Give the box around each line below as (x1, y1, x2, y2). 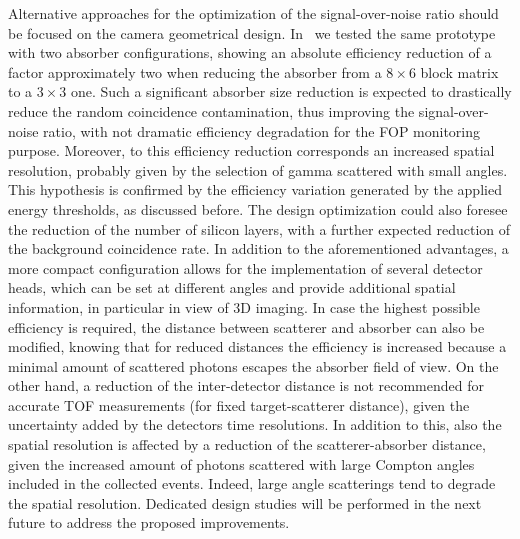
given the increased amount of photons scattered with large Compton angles (8, 453, 475, 474)
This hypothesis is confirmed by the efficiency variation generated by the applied (8, 179, 502, 200)
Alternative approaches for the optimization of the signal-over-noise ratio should (8, 3, 499, 23)
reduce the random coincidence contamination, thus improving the (8, 100, 415, 121)
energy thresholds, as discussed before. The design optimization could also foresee (8, 198, 508, 219)
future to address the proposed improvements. (8, 512, 290, 533)
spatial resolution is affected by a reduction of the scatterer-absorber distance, (8, 434, 486, 455)
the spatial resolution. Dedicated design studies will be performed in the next (8, 492, 482, 513)
